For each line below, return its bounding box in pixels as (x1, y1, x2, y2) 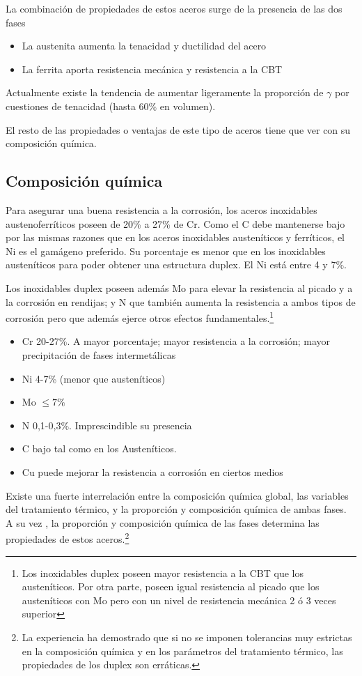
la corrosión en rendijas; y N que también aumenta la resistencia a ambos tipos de (6, 294, 356, 309)
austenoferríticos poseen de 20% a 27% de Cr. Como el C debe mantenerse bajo (6, 216, 345, 231)
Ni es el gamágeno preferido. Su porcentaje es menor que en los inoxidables (6, 243, 326, 258)
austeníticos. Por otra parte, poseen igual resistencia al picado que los (22, 579, 320, 594)
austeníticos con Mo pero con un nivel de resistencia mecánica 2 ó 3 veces (22, 592, 336, 607)
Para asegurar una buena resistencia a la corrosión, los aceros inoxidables (6, 202, 317, 217)
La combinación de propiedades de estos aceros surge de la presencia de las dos (6, 1, 343, 15)
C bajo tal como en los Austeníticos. (22, 441, 177, 456)
